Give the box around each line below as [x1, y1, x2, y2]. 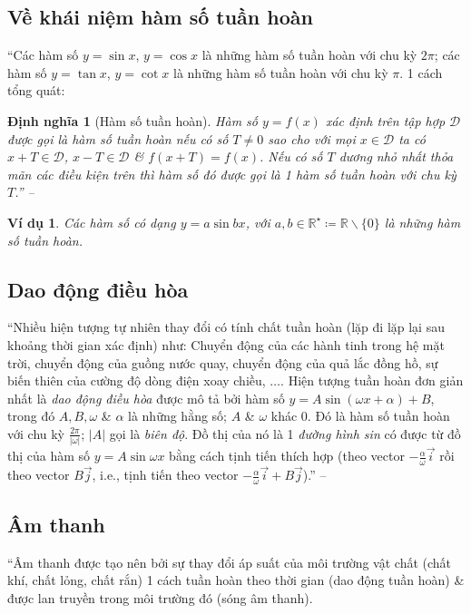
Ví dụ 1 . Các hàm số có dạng [7, 212, 176, 231]
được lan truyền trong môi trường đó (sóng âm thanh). [7, 588, 313, 607]
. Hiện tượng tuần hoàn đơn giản [280, 371, 464, 390]
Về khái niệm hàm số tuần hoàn [7, 3, 313, 31]
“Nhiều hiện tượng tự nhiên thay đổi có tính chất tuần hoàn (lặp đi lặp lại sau [7, 317, 445, 336]
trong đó [7, 406, 55, 425]
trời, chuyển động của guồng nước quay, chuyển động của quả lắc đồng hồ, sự [7, 353, 438, 372]
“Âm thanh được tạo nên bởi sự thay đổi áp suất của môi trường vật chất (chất [7, 552, 452, 571]
